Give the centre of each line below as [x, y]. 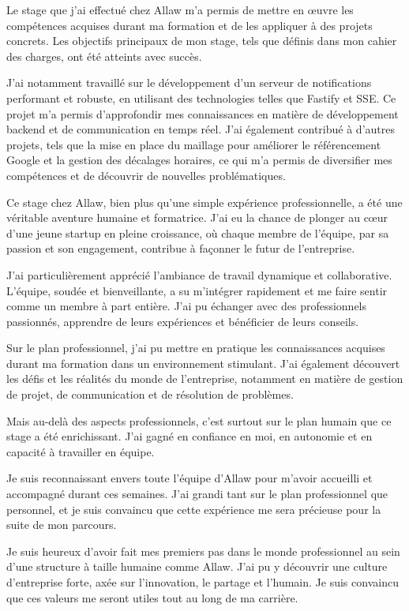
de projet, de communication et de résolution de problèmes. [150, 394]
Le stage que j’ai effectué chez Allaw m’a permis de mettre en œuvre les [180, 9]
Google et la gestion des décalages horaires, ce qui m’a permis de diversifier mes [199, 160]
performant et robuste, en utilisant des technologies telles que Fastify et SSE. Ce [201, 97]
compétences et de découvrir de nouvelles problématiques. [146, 175]
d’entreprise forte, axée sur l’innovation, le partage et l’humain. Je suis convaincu [203, 582]
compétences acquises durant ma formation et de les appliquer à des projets [189, 25]
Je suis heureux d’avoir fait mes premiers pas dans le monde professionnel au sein [203, 551]
